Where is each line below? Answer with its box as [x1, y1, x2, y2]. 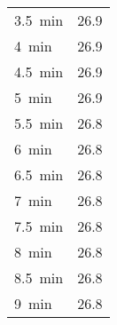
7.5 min [14, 216, 64, 236]
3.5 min [14, 10, 64, 30]
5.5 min [14, 113, 64, 133]
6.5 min [14, 164, 64, 185]
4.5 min [14, 61, 64, 82]
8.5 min [14, 267, 64, 288]
